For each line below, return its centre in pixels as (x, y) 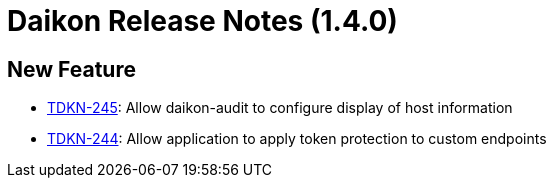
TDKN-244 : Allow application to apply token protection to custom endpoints (297, 139)
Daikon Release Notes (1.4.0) (202, 21)
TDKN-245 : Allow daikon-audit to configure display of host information (280, 108)
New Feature (71, 69)
